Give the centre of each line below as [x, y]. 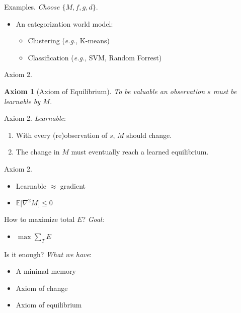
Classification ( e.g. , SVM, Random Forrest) [95, 57]
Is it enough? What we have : [48, 254]
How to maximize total [39, 219]
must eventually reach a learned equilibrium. [140, 152]
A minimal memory [46, 271]
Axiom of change [42, 288]
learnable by [22, 101]
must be [225, 91]
